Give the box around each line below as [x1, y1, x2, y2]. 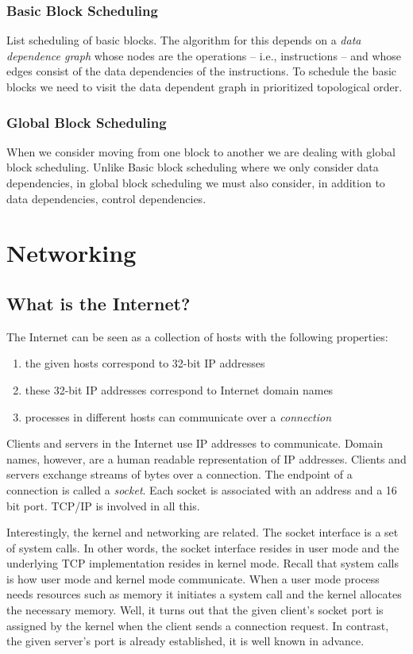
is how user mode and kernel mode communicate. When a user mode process [6, 570, 380, 587]
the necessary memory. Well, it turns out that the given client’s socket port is [6, 602, 384, 618]
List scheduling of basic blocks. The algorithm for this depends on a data [6, 32, 361, 48]
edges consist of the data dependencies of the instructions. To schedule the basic [6, 63, 397, 79]
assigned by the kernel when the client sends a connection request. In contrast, [6, 617, 389, 633]
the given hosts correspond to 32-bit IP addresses [25, 355, 265, 371]
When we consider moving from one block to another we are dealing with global [6, 143, 396, 160]
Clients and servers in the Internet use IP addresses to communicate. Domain [6, 435, 383, 452]
